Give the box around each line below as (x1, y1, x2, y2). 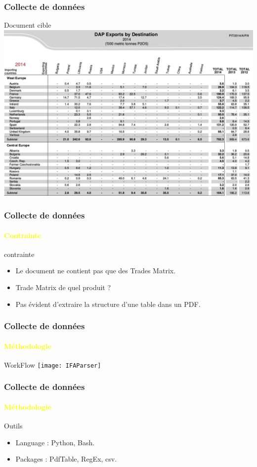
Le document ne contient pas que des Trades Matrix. (15, 265, 176, 276)
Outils (4, 421, 23, 431)
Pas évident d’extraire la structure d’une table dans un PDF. (15, 298, 201, 309)
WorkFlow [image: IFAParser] (4, 359, 101, 370)
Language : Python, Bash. (15, 437, 95, 447)
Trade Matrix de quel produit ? (15, 282, 111, 292)
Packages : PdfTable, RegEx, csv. (15, 454, 117, 464)
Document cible (4, 20, 51, 30)
